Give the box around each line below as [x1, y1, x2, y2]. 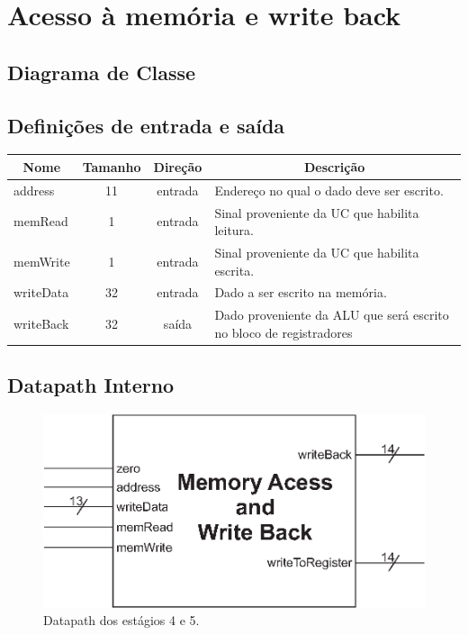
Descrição [304, 157, 365, 176]
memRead [13, 212, 68, 231]
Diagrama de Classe [7, 58, 196, 86]
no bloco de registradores [214, 322, 353, 341]
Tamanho [82, 157, 141, 176]
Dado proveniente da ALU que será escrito [214, 305, 449, 324]
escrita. [214, 260, 255, 279]
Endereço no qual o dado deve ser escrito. [214, 180, 444, 199]
